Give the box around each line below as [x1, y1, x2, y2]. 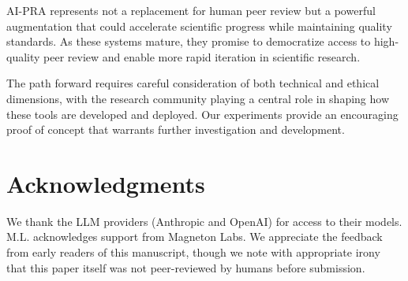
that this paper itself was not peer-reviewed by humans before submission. [6, 259, 365, 275]
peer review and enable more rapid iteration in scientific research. [43, 48, 361, 65]
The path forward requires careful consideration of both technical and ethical [6, 75, 380, 91]
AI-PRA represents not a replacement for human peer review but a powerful [6, 2, 376, 18]
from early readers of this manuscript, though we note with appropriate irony [6, 244, 380, 261]
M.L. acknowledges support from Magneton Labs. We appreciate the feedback [6, 228, 383, 245]
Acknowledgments [6, 167, 205, 199]
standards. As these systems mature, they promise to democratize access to [6, 33, 371, 50]
